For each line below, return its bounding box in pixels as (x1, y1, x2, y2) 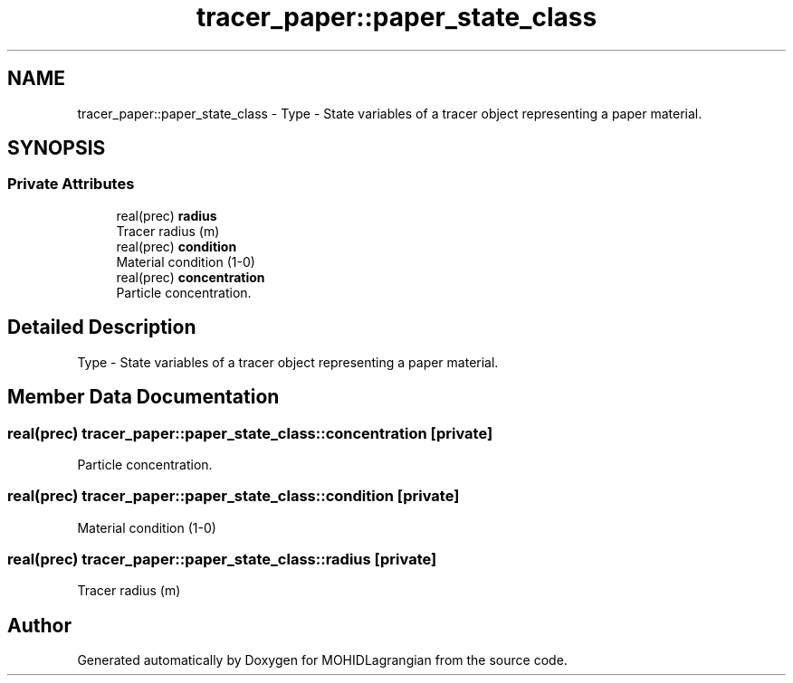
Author (7, 613, 72, 637)
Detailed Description (7, 316, 196, 339)
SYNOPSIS (7, 137, 106, 160)
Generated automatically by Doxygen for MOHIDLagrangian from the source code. (77, 652, 568, 669)
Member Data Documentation (7, 385, 280, 409)
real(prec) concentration (116, 269, 265, 285)
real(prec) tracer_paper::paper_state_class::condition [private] (7, 487, 460, 506)
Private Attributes (7, 175, 135, 194)
